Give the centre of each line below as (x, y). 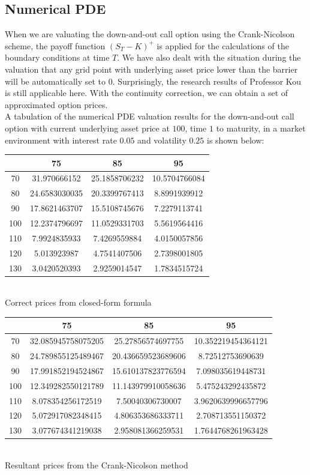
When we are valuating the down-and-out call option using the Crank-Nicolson (150, 34)
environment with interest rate (61, 140)
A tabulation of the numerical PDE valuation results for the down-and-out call (150, 116)
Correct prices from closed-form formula (78, 302)
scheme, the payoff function (55, 45)
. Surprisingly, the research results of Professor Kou (207, 81)
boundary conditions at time (57, 57)
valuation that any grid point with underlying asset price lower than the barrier (151, 69)
